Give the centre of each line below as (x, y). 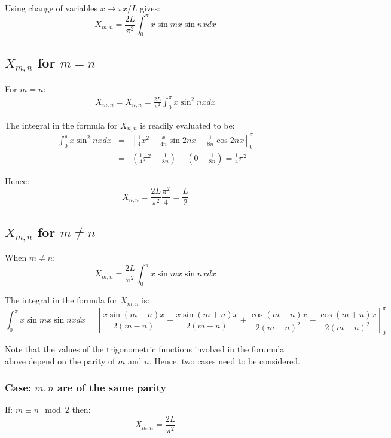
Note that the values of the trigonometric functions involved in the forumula (145, 349)
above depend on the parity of (60, 361)
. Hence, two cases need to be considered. (224, 361)
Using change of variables (51, 8)
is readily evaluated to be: (187, 125)
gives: (150, 8)
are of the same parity (112, 387)
